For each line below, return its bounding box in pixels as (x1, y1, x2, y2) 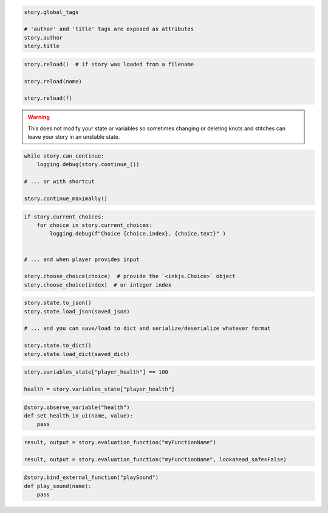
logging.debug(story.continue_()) (36, 161, 140, 168)
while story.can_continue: (24, 153, 104, 159)
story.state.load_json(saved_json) (24, 308, 130, 315)
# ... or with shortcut (24, 178, 95, 185)
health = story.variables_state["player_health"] (24, 385, 175, 393)
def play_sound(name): (24, 483, 92, 489)
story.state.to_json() (24, 299, 92, 307)
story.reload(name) (24, 78, 82, 85)
